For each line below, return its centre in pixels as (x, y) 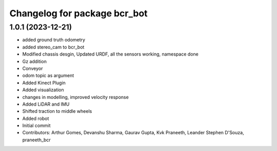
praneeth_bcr (36, 140)
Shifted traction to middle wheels (57, 111)
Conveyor (33, 68)
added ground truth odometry (54, 40)
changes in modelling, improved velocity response (76, 97)
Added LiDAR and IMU (46, 104)
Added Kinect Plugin (44, 83)
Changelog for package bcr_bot (79, 13)
